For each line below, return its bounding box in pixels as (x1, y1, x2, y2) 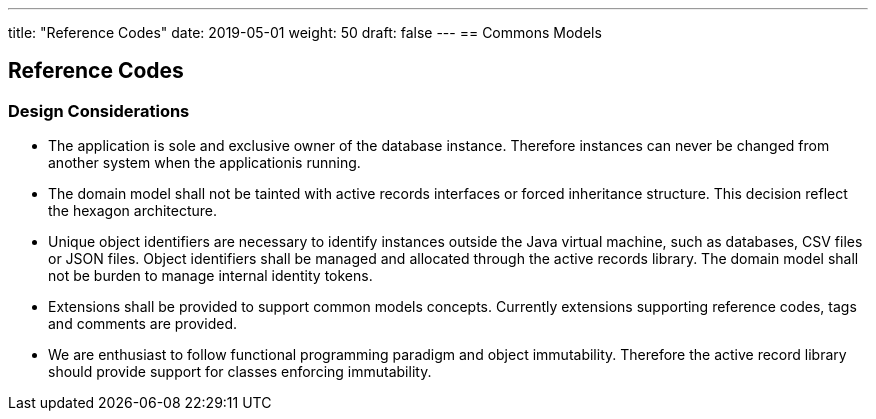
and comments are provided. (48, 315, 238, 333)
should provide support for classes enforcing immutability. (48, 363, 432, 381)
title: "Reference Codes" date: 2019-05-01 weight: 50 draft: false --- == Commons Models (8, 24, 602, 41)
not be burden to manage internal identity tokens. (48, 267, 373, 285)
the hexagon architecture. (48, 202, 218, 220)
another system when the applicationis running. (48, 154, 361, 172)
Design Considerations (8, 100, 190, 121)
